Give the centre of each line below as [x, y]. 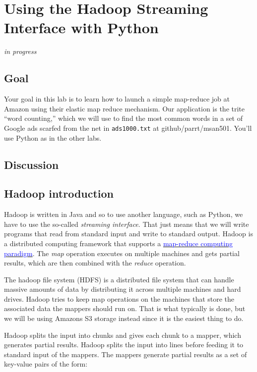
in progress [20, 51]
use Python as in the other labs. [53, 137]
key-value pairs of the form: [46, 364]
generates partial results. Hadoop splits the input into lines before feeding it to [124, 345]
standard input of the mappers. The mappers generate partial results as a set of [126, 354]
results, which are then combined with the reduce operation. [95, 263]
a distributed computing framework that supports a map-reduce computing [118, 243]
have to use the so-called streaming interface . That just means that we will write [127, 224]
